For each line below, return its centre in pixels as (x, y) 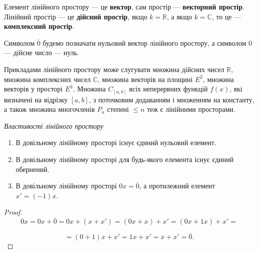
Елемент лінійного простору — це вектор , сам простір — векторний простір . (124, 6)
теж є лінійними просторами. (191, 109)
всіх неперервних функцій (168, 89)
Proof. (13, 212)
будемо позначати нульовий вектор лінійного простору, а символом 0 (147, 42)
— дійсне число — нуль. (42, 52)
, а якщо (179, 16)
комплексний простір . (39, 26)
